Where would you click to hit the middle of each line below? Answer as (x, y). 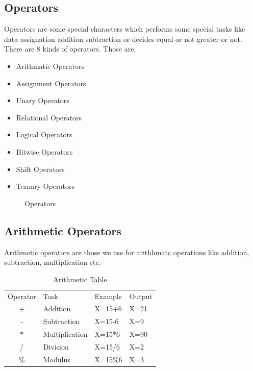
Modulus (57, 359)
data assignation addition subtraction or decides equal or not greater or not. (123, 39)
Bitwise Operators (44, 151)
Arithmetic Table (80, 279)
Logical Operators (44, 134)
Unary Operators (43, 100)
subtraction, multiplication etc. (53, 262)
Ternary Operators (45, 186)
